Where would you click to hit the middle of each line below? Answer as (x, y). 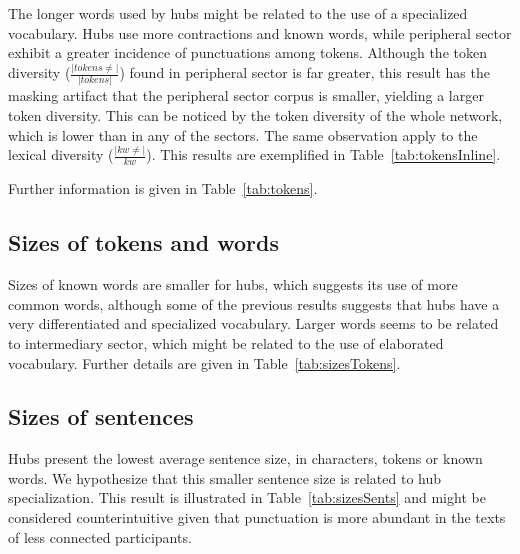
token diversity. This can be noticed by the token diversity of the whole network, (255, 115)
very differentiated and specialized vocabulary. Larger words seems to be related (253, 323)
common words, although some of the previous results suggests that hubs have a (254, 303)
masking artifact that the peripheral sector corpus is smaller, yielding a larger (246, 95)
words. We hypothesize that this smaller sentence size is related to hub (225, 477)
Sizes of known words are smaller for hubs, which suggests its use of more (233, 284)
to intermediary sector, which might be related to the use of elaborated (226, 342)
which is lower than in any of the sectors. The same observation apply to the (243, 134)
